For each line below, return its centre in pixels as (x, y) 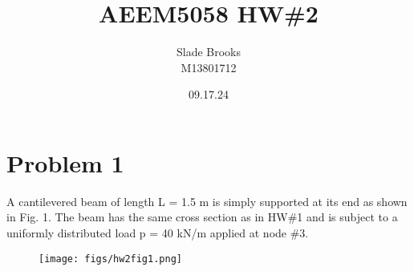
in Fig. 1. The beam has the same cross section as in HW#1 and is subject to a (202, 217)
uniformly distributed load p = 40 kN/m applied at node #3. (158, 233)
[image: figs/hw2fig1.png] (110, 259)
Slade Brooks (209, 52)
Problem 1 (65, 162)
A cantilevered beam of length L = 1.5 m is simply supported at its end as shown (207, 201)
